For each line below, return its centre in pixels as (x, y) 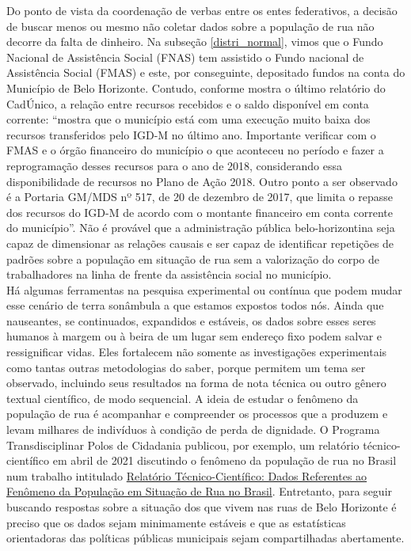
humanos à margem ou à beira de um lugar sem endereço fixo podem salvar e (194, 336)
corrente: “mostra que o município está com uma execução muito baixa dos (188, 119)
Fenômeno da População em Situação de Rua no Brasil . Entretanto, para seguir (200, 491)
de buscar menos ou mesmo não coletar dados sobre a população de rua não (190, 26)
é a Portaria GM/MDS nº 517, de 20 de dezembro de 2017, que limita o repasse (200, 197)
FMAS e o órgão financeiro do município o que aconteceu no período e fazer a (195, 150)
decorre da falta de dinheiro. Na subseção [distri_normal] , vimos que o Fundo (195, 42)
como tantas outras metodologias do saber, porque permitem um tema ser (186, 367)
